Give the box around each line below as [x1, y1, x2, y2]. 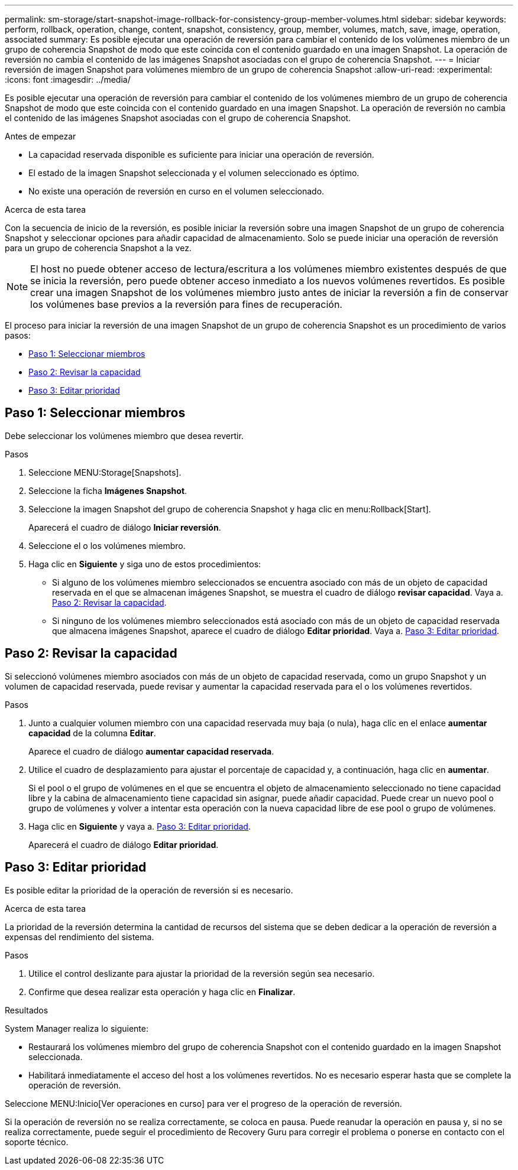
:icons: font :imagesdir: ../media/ [5, 74, 131, 84]
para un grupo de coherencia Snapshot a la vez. [5, 243, 192, 253]
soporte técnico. [5, 1136, 69, 1147]
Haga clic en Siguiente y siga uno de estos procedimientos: [28, 558, 261, 569]
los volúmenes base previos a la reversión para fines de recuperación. [30, 298, 342, 310]
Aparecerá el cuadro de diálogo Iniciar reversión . [28, 522, 221, 532]
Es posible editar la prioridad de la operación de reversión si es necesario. [5, 885, 293, 895]
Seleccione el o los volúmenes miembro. [28, 540, 186, 551]
